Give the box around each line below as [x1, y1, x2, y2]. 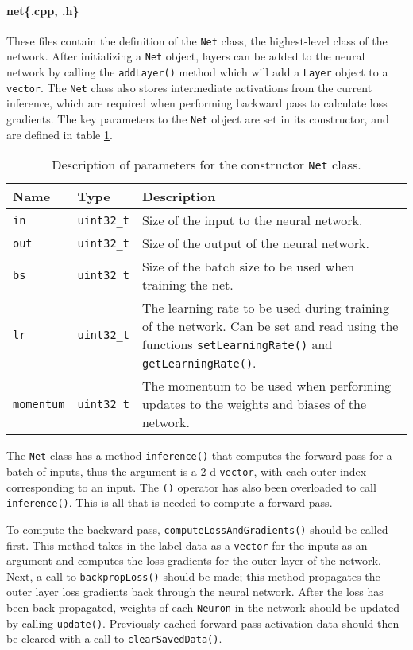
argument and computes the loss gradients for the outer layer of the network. [6, 552, 381, 569]
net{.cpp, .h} [6, 2, 79, 18]
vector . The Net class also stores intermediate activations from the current [6, 79, 372, 95]
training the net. [141, 275, 234, 294]
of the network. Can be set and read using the [141, 317, 399, 336]
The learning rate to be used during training [141, 298, 389, 317]
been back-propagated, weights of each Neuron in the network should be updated [6, 599, 400, 616]
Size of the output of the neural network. [141, 234, 369, 253]
